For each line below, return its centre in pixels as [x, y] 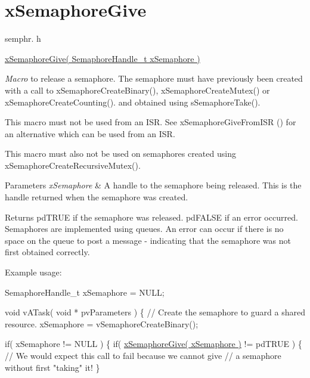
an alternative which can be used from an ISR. [90, 133]
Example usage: [33, 272]
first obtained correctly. [47, 252]
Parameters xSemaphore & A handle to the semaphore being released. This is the [153, 185]
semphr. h [23, 38]
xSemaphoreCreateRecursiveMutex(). [73, 165]
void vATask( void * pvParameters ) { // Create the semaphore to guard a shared [155, 312]
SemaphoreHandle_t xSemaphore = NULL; [85, 292]
